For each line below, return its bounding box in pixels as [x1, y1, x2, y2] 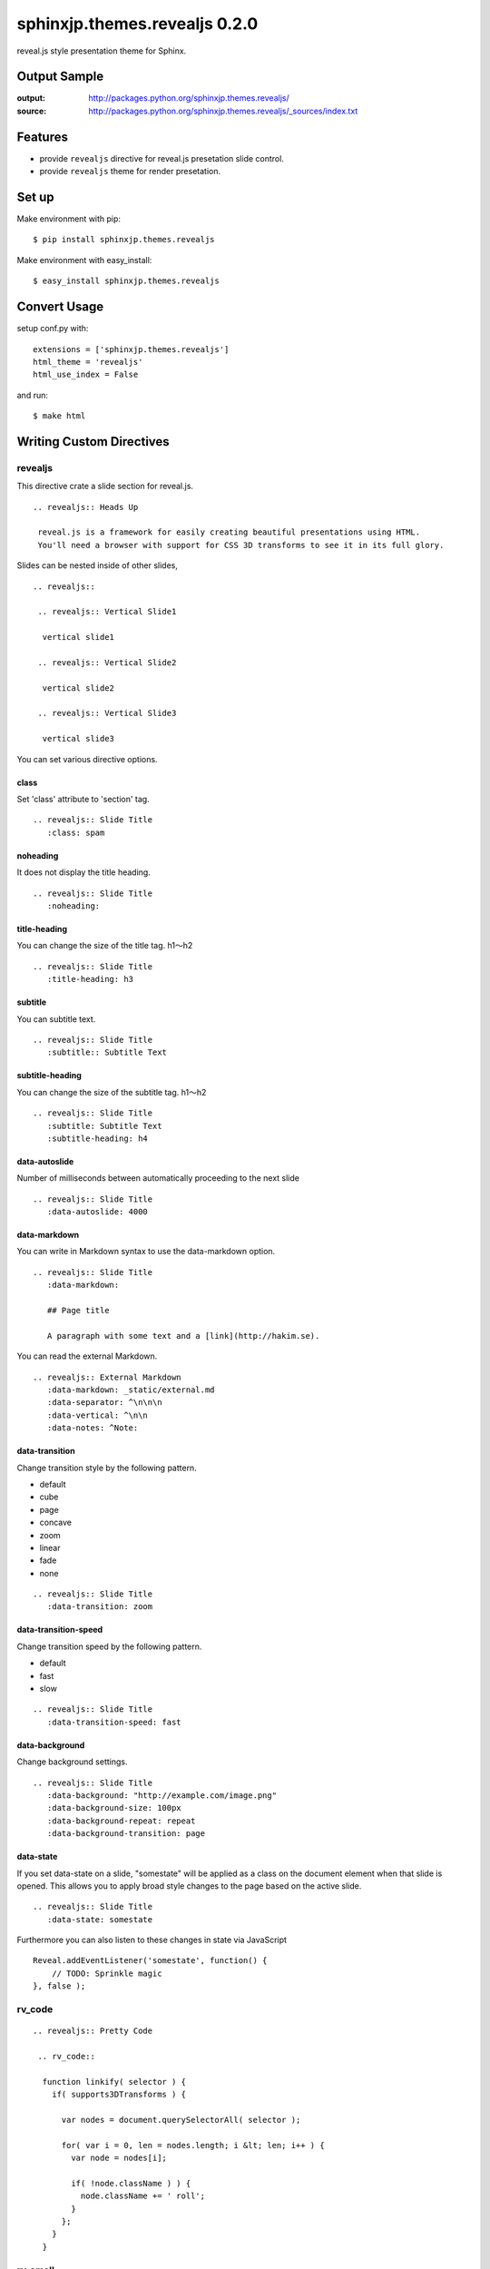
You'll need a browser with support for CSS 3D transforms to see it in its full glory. [37, 540, 445, 550]
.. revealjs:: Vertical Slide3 [37, 708, 177, 719]
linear [39, 1542, 61, 1553]
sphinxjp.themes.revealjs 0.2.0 [16, 14, 259, 34]
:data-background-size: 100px [46, 1802, 181, 1813]
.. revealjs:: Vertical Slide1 [37, 606, 177, 617]
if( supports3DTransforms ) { [51, 2089, 186, 2100]
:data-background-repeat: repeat [46, 1815, 196, 1826]
